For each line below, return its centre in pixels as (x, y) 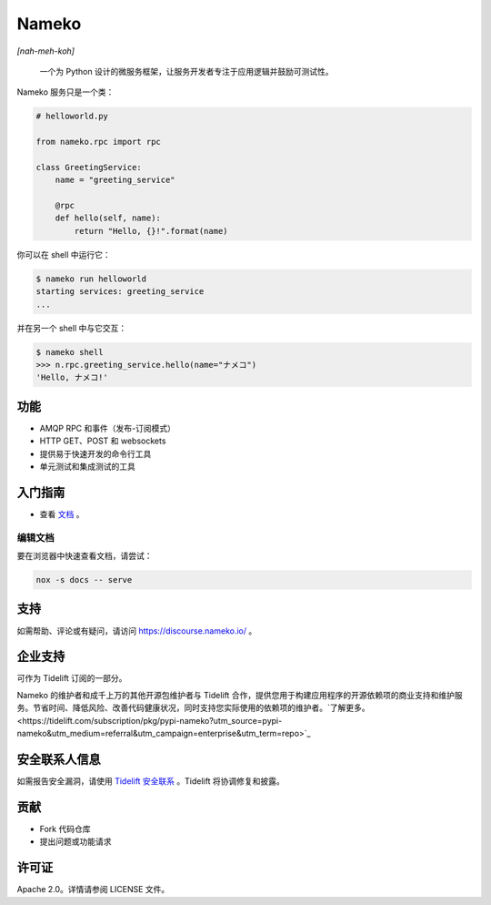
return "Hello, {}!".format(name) (151, 231)
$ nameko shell (70, 352)
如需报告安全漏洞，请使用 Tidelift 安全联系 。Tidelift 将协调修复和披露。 (151, 781)
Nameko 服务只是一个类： (65, 92)
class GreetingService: (89, 167)
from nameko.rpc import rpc (98, 142)
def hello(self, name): (108, 218)
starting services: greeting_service (120, 292)
